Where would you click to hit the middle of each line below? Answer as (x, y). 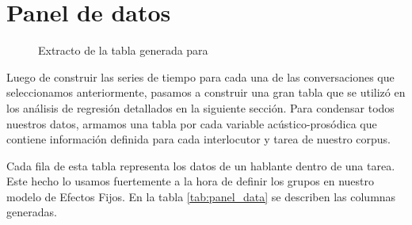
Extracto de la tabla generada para (123, 50)
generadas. (32, 212)
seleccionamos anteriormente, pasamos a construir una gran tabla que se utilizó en (206, 92)
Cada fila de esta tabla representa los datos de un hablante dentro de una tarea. (201, 165)
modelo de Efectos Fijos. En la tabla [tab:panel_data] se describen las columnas (201, 196)
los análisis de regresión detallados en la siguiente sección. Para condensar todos (200, 107)
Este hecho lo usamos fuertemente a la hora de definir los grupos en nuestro (190, 181)
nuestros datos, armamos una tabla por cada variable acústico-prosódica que (192, 123)
